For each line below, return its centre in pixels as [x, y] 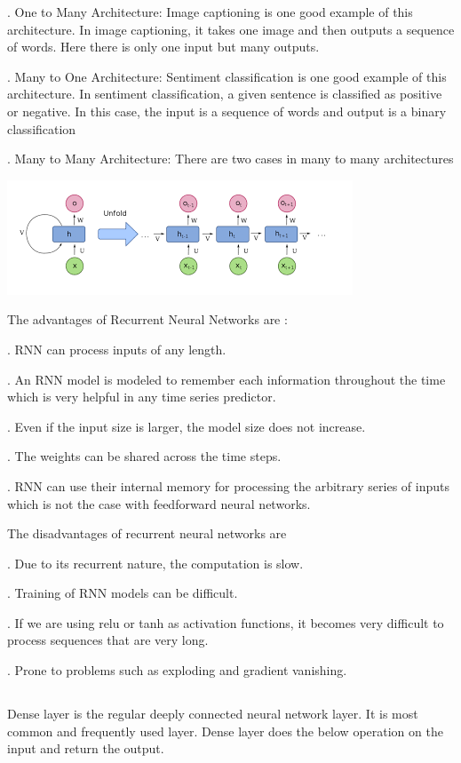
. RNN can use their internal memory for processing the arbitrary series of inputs [229, 485]
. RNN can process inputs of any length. [117, 349]
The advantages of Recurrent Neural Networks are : [147, 319]
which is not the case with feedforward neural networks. [159, 503]
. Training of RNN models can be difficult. [123, 593]
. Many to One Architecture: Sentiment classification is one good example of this [227, 76]
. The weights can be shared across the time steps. [144, 456]
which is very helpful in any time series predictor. [142, 397]
